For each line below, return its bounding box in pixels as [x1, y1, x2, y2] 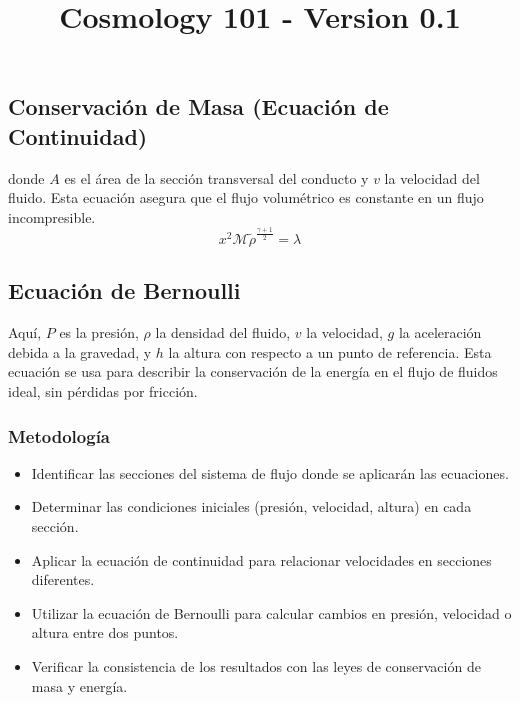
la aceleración [398, 322, 482, 343]
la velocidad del [384, 167, 480, 188]
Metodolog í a [8, 423, 110, 448]
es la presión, [59, 322, 139, 343]
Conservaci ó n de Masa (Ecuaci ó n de [8, 91, 389, 122]
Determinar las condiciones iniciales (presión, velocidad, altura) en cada [31, 496, 472, 517]
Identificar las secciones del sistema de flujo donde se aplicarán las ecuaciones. [31, 462, 509, 483]
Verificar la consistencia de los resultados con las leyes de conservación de [31, 656, 481, 677]
